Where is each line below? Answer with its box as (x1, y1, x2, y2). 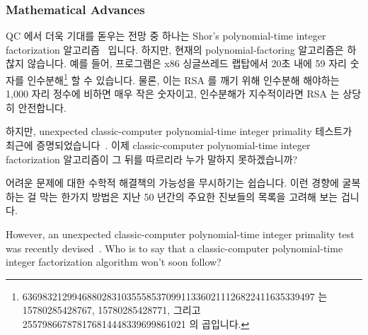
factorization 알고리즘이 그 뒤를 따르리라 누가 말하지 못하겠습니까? (6, 151, 298, 166)
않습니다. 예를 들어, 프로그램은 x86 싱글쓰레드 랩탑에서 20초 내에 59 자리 (27, 56, 347, 71)
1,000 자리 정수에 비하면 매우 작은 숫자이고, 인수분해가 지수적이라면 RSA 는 (6, 86, 340, 101)
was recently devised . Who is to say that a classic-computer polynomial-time (6, 240, 343, 255)
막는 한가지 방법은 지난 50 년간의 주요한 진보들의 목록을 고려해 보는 (39, 189, 338, 204)
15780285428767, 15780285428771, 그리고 (22, 302, 201, 317)
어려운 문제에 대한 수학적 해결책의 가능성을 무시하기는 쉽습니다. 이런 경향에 (6, 175, 339, 190)
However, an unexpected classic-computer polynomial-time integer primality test (6, 227, 355, 241)
